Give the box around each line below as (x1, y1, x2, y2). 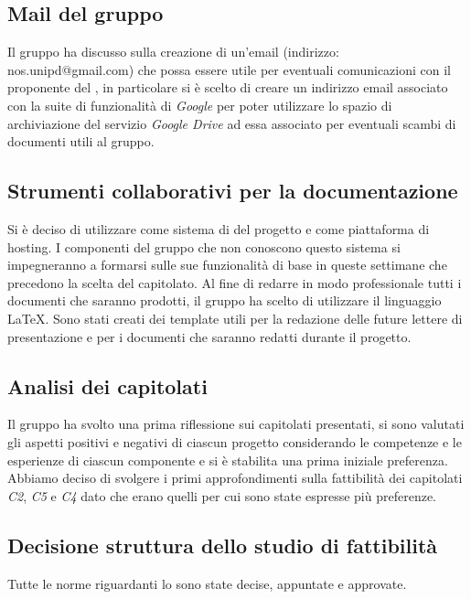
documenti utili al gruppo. (7, 132, 155, 151)
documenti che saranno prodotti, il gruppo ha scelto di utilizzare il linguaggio (7, 291, 442, 310)
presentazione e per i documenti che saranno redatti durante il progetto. (7, 326, 412, 346)
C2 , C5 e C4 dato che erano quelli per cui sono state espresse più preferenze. (7, 486, 436, 505)
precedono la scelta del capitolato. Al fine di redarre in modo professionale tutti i (7, 273, 462, 292)
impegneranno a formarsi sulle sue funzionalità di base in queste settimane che (7, 255, 447, 274)
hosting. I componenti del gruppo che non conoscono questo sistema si (7, 237, 401, 256)
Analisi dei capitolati (7, 371, 208, 400)
